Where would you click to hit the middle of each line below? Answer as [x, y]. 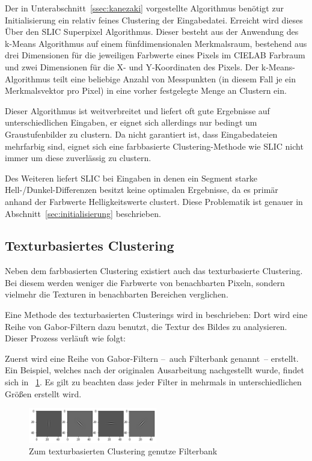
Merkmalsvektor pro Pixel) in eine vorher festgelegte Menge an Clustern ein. [146, 90]
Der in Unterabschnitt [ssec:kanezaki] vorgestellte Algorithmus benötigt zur [144, 8]
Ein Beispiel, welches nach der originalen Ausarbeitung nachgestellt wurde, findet [154, 370]
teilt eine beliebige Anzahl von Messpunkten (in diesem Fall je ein [174, 78]
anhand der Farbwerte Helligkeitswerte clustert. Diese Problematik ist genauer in [154, 201]
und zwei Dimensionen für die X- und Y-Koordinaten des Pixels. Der [132, 66]
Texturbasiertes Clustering [90, 246]
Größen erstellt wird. [43, 393]
